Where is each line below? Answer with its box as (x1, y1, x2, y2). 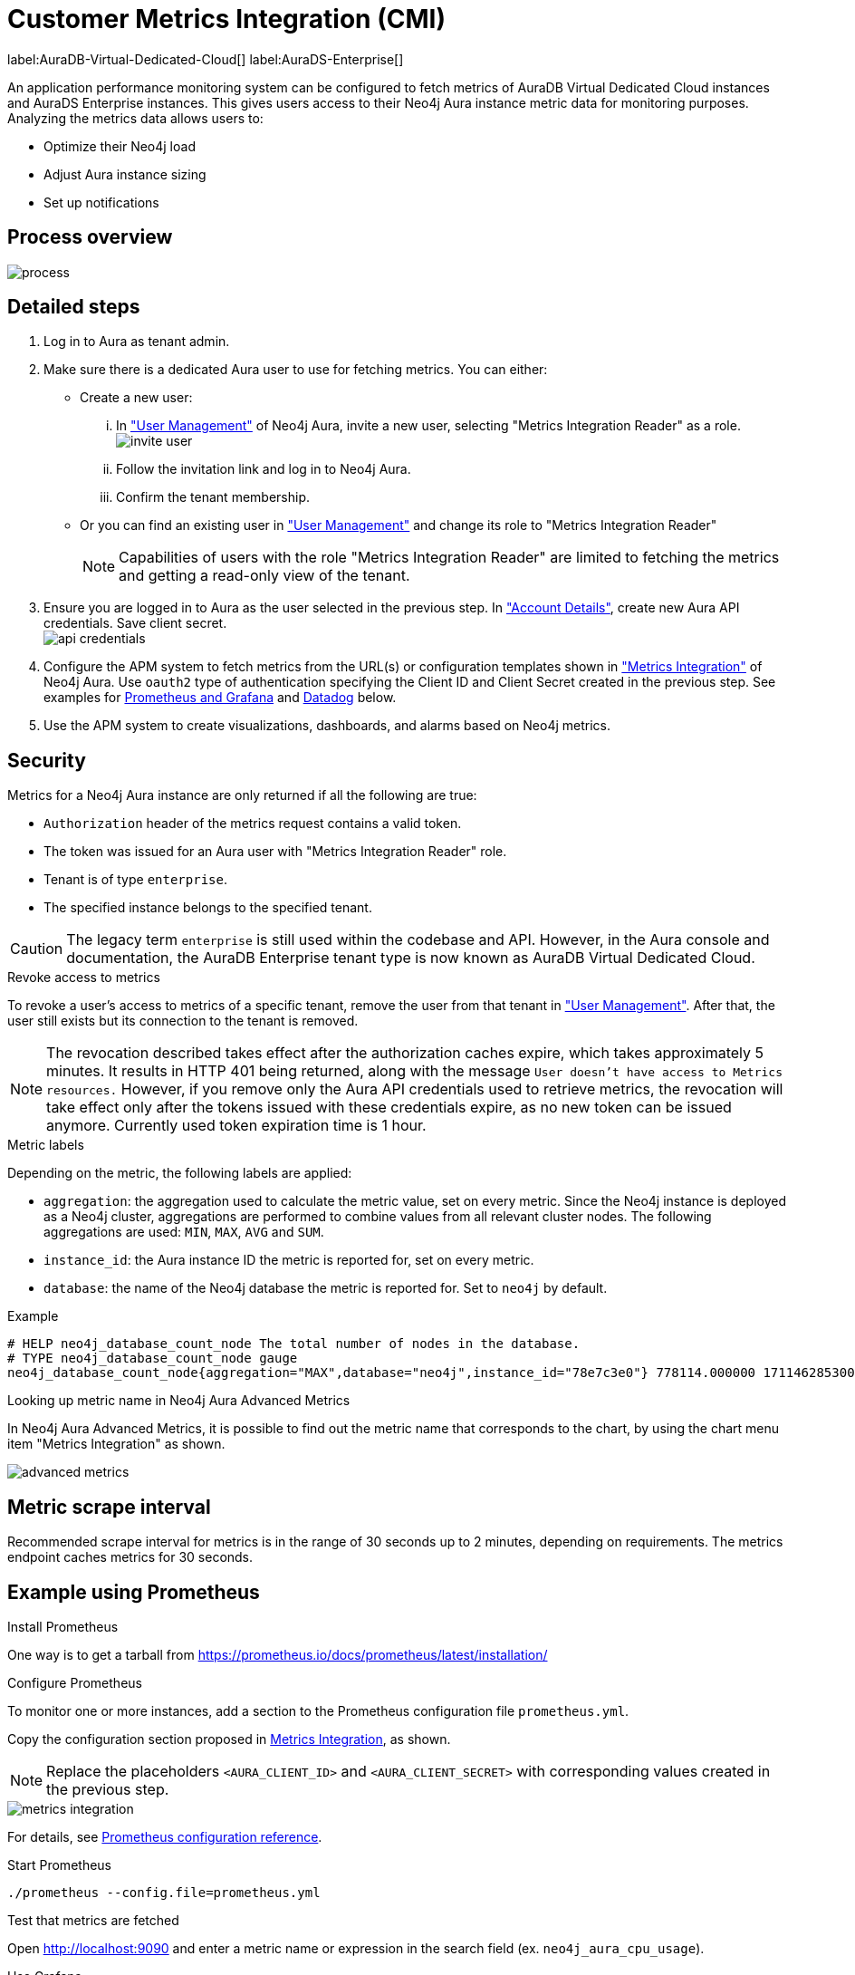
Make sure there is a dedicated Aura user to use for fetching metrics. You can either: (43, 361, 548, 378)
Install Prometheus (7, 1618, 119, 1634)
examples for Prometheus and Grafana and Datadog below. (43, 689, 397, 706)
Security (7, 748, 86, 772)
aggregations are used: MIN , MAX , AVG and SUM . (43, 1224, 324, 1240)
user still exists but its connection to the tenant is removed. (7, 1013, 359, 1029)
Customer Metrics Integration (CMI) (7, 4, 446, 34)
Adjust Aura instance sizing (43, 166, 207, 182)
